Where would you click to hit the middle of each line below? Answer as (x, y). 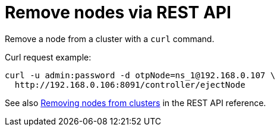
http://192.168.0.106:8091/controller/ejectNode (130, 84)
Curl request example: (48, 57)
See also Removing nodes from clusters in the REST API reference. (136, 103)
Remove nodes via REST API (118, 12)
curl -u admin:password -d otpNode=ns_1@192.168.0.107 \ (140, 75)
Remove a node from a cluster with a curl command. (110, 39)
